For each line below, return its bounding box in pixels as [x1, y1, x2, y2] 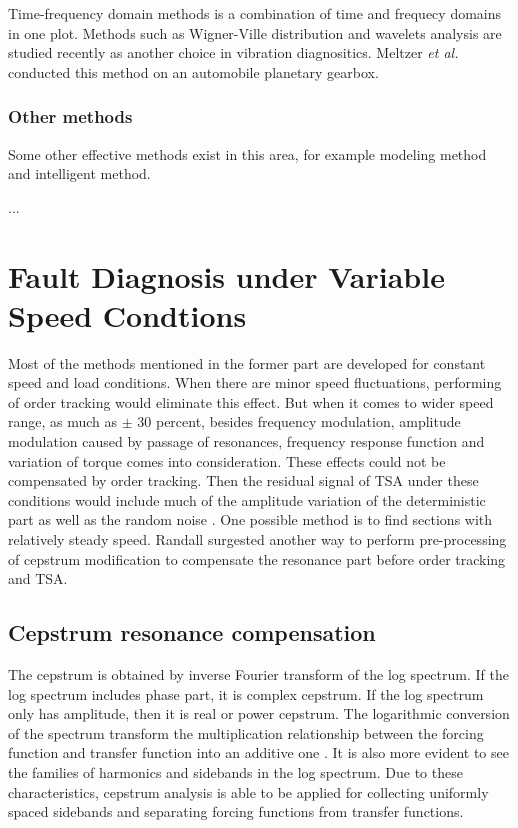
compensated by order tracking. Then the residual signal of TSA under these [8, 470, 479, 491]
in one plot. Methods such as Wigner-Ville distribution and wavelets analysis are [8, 22, 502, 43]
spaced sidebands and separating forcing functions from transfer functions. [8, 801, 464, 822]
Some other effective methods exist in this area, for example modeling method [8, 143, 487, 164]
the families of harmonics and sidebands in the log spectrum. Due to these [8, 761, 463, 782]
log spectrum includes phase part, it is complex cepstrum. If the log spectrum [8, 683, 484, 704]
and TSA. [8, 568, 68, 589]
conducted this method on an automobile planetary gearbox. [8, 61, 379, 82]
